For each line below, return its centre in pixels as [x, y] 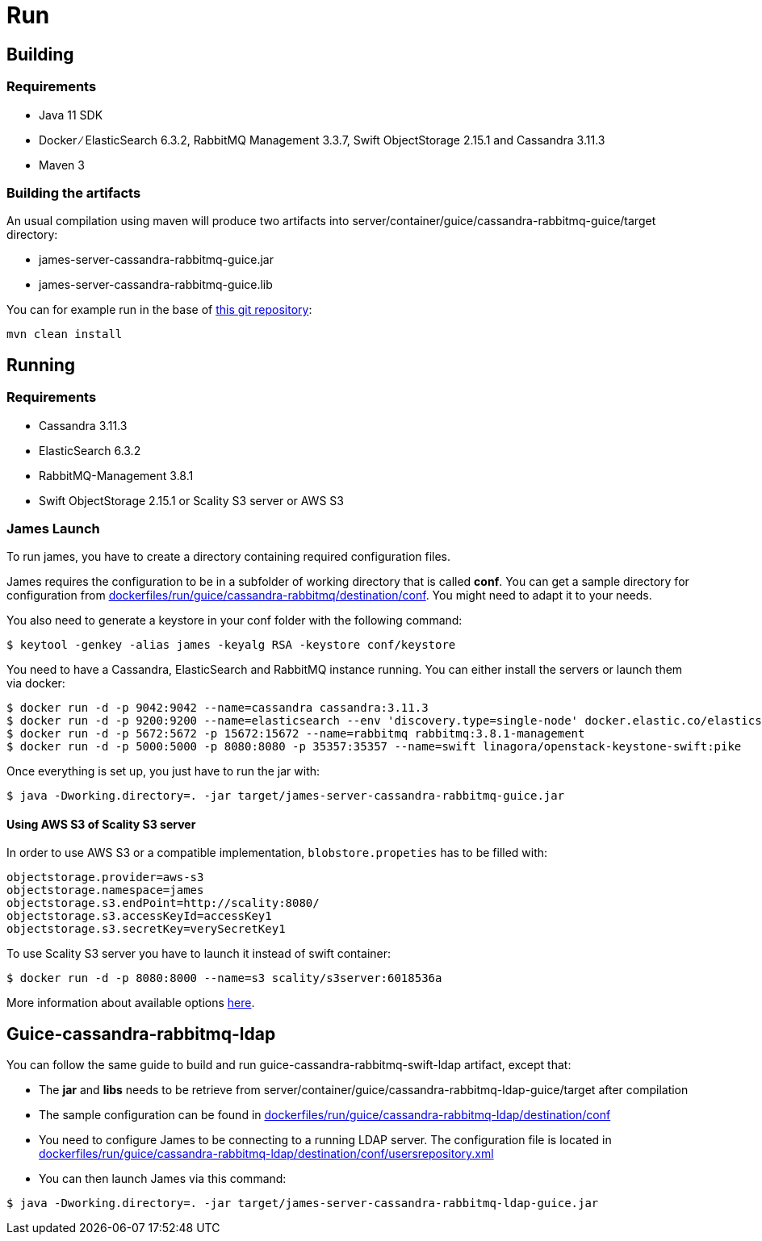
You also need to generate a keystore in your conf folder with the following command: [234, 620]
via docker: [36, 683]
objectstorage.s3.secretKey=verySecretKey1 [146, 929]
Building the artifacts [74, 192]
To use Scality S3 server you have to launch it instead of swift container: [199, 954]
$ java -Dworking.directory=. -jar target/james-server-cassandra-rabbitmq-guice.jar [286, 796]
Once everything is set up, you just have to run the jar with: [163, 771]
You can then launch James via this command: [163, 1179]
